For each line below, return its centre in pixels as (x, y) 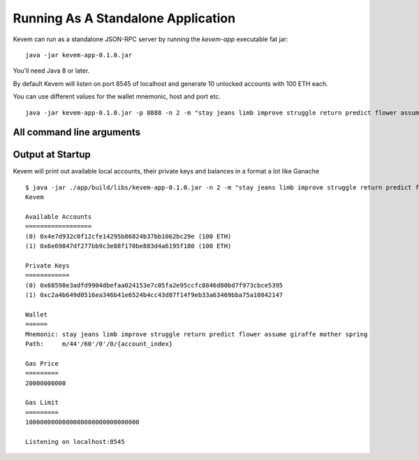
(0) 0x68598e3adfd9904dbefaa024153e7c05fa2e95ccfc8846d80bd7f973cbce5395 (154, 285)
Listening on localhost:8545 (75, 441)
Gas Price (42, 363)
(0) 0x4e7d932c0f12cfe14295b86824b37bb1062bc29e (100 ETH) (128, 236)
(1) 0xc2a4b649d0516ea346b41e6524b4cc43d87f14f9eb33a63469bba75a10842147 (154, 295)
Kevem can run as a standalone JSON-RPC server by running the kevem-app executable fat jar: (150, 39)
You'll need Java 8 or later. (51, 71)
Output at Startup (52, 155)
